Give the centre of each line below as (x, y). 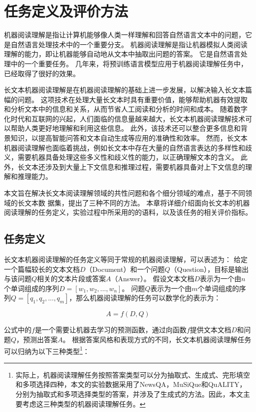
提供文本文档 (210, 330)
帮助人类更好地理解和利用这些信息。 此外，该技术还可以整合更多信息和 (126, 128)
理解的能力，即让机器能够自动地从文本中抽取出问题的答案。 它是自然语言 (122, 54)
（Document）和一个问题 (125, 269)
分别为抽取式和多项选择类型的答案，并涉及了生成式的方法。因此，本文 (129, 394)
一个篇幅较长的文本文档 (42, 269)
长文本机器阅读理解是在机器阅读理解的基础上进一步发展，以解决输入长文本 (125, 90)
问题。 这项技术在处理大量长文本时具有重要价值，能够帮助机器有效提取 (132, 99)
